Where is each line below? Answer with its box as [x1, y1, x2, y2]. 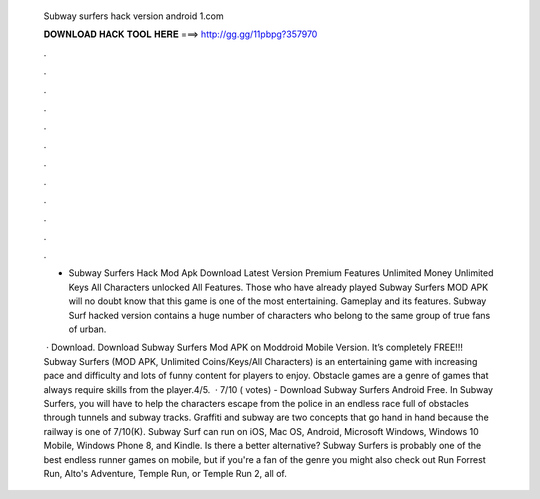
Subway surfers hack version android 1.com [43, 10, 224, 22]
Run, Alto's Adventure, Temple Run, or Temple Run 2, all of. [43, 467, 287, 479]
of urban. [68, 323, 107, 335]
